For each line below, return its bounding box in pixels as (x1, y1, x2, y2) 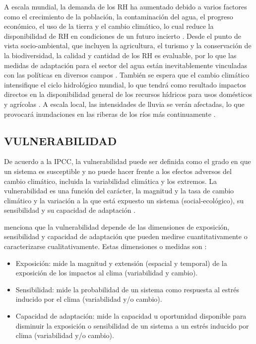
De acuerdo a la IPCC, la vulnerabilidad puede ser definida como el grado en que (4, 156, 251, 167)
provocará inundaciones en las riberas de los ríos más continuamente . (4, 108, 216, 119)
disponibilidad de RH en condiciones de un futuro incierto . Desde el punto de (4, 30, 241, 41)
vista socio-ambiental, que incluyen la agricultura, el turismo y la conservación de (4, 40, 252, 51)
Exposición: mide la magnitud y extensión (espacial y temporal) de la (15, 258, 227, 268)
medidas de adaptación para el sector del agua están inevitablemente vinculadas (4, 60, 247, 70)
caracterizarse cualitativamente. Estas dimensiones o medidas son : (4, 241, 207, 252)
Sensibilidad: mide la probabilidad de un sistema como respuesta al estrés (15, 284, 240, 294)
